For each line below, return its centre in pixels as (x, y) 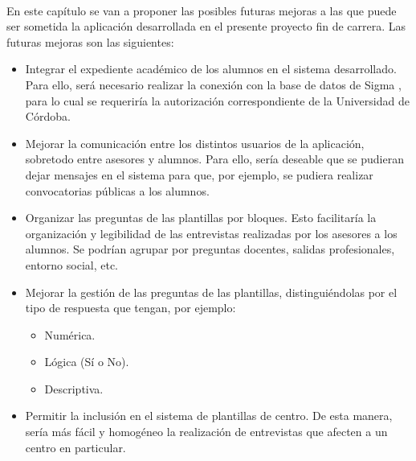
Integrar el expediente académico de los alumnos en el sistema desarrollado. (211, 69)
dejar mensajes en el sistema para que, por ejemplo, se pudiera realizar (199, 174)
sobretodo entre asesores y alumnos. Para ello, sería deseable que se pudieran (214, 159)
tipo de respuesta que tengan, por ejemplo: (131, 308)
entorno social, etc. (72, 264)
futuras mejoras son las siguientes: (90, 41)
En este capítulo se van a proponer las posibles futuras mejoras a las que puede (202, 10)
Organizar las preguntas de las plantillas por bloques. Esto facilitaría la (201, 218)
